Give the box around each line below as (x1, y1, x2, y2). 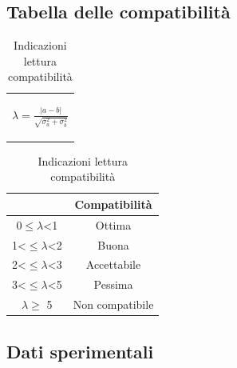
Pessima (93, 276, 133, 293)
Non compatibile (73, 296, 154, 313)
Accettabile (85, 256, 141, 273)
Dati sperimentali (6, 338, 154, 363)
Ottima (95, 216, 132, 233)
